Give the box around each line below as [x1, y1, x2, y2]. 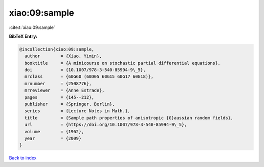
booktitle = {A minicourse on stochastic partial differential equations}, [24, 60, 221, 66]
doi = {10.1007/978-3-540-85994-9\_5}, [24, 67, 146, 73]
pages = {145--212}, [24, 95, 95, 100]
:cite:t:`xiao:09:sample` [9, 24, 56, 30]
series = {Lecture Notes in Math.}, [24, 108, 131, 114]
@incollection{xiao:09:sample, [19, 47, 95, 52]
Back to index [9, 155, 37, 161]
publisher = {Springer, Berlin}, [24, 101, 115, 107]
